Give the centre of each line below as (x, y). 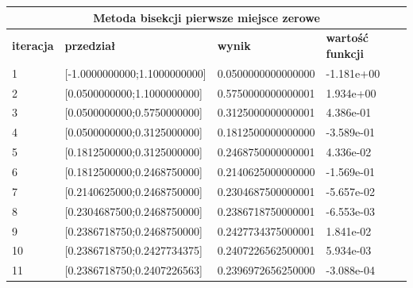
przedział (90, 46)
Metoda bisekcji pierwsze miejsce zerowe (206, 17)
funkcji (345, 53)
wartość (347, 38)
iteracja (33, 46)
